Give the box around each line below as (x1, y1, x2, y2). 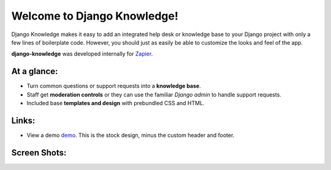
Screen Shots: (11, 147, 67, 158)
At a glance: (11, 66, 58, 76)
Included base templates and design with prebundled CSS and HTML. (26, 100, 205, 107)
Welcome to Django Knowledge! (11, 9, 179, 23)
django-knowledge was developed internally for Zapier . (11, 50, 153, 57)
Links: (11, 115, 36, 125)
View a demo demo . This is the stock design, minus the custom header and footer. (26, 131, 235, 139)
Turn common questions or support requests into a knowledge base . (26, 83, 202, 90)
